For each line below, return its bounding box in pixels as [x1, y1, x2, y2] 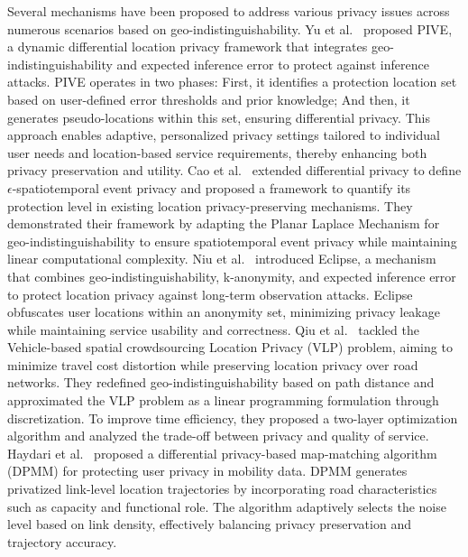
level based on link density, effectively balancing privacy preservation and [7, 515, 411, 534]
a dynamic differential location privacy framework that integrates [7, 37, 368, 56]
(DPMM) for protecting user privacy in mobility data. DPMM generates [7, 461, 408, 480]
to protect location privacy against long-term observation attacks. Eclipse [7, 284, 413, 303]
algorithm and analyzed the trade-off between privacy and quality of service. [7, 426, 429, 445]
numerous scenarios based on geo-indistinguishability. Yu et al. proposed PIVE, [7, 19, 453, 38]
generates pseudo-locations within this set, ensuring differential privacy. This [7, 107, 430, 126]
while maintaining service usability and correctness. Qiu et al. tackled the [7, 320, 419, 339]
